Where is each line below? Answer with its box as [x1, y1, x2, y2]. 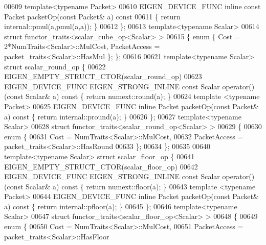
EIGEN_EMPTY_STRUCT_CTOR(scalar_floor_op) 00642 [4, 161, 198, 171]
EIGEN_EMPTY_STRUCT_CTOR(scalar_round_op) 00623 [4, 71, 202, 82]
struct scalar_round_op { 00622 [4, 61, 106, 71]
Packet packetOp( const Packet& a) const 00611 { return [4, 11, 181, 21]
